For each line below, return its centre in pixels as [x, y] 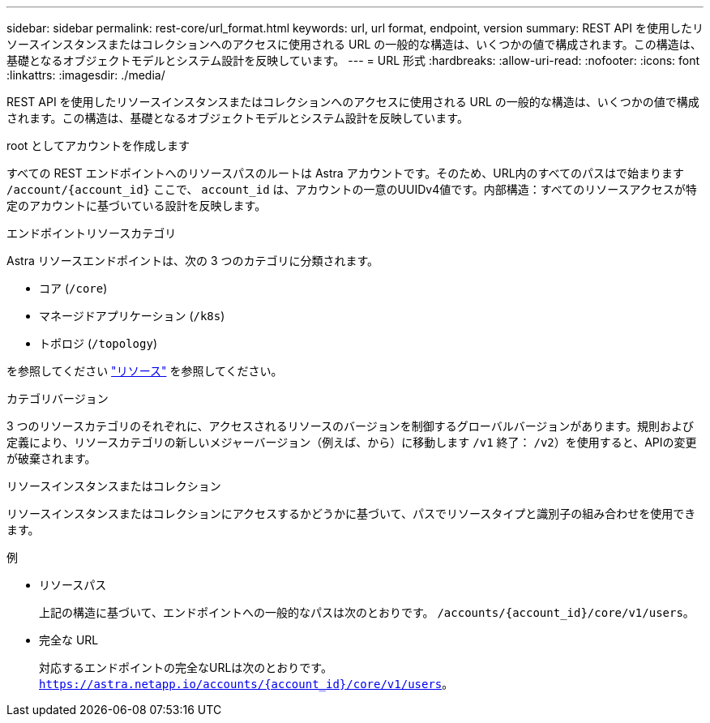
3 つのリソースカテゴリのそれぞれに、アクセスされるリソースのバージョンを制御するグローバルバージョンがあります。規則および [350, 426]
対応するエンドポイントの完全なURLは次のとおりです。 [186, 667]
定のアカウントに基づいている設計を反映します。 [137, 205]
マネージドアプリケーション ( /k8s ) [132, 316]
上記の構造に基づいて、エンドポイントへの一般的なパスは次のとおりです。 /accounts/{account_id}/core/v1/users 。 [367, 612]
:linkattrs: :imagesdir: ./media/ [86, 75]
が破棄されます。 [51, 458]
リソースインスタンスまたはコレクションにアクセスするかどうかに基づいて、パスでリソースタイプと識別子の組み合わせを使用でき [351, 513]
